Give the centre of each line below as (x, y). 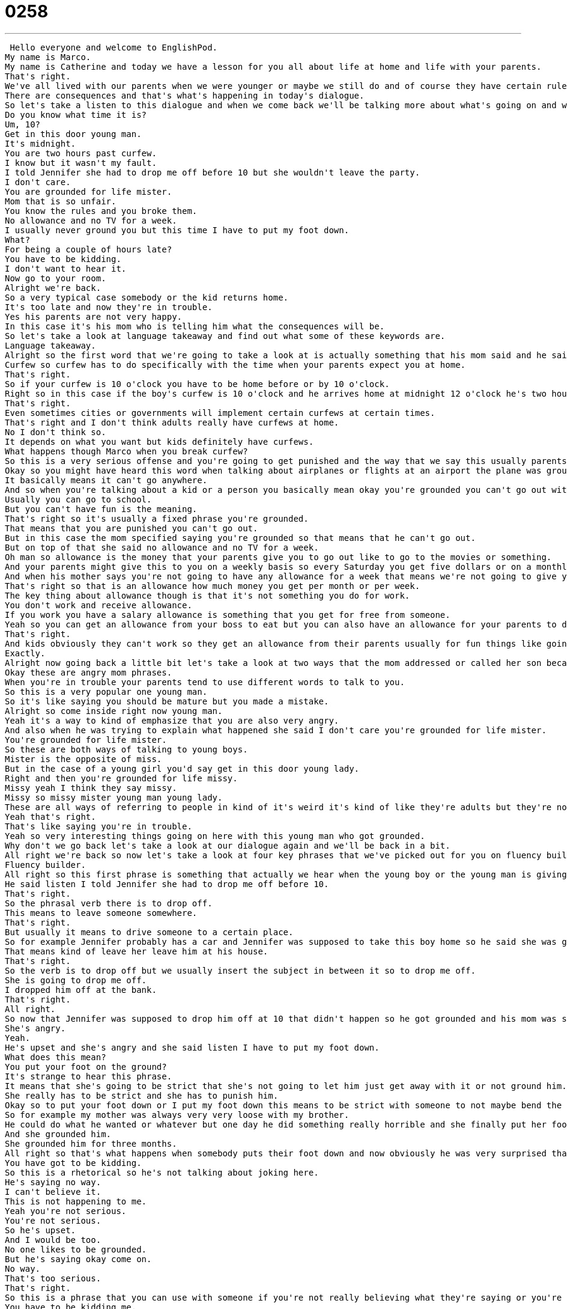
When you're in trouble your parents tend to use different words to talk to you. (205, 682)
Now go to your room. (56, 278)
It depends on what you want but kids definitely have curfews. (159, 441)
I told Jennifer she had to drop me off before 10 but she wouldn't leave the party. (213, 172)
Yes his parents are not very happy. (94, 316)
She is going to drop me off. (76, 980)
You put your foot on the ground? (86, 1066)
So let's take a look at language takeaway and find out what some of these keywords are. (225, 336)
